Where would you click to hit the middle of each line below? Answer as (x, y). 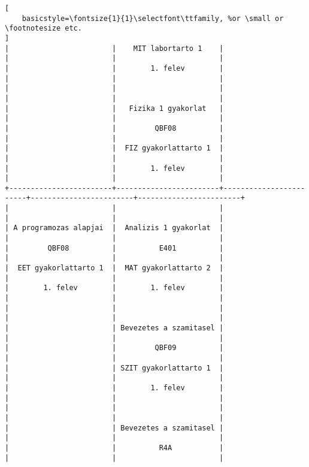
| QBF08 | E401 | (114, 248)
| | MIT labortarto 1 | (114, 48)
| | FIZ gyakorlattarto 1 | (114, 148)
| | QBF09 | (114, 348)
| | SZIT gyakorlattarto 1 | (114, 368)
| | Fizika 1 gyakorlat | (114, 108)
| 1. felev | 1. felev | (114, 288)
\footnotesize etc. (43, 28)
